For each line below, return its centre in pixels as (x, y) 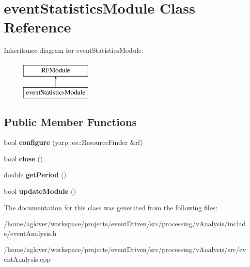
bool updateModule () (40, 191)
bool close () (23, 158)
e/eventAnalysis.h (30, 233)
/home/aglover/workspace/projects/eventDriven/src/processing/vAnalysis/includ (125, 224)
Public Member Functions (70, 122)
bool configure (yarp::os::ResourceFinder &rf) (73, 142)
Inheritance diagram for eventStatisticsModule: (74, 50)
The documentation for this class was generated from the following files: (111, 207)
